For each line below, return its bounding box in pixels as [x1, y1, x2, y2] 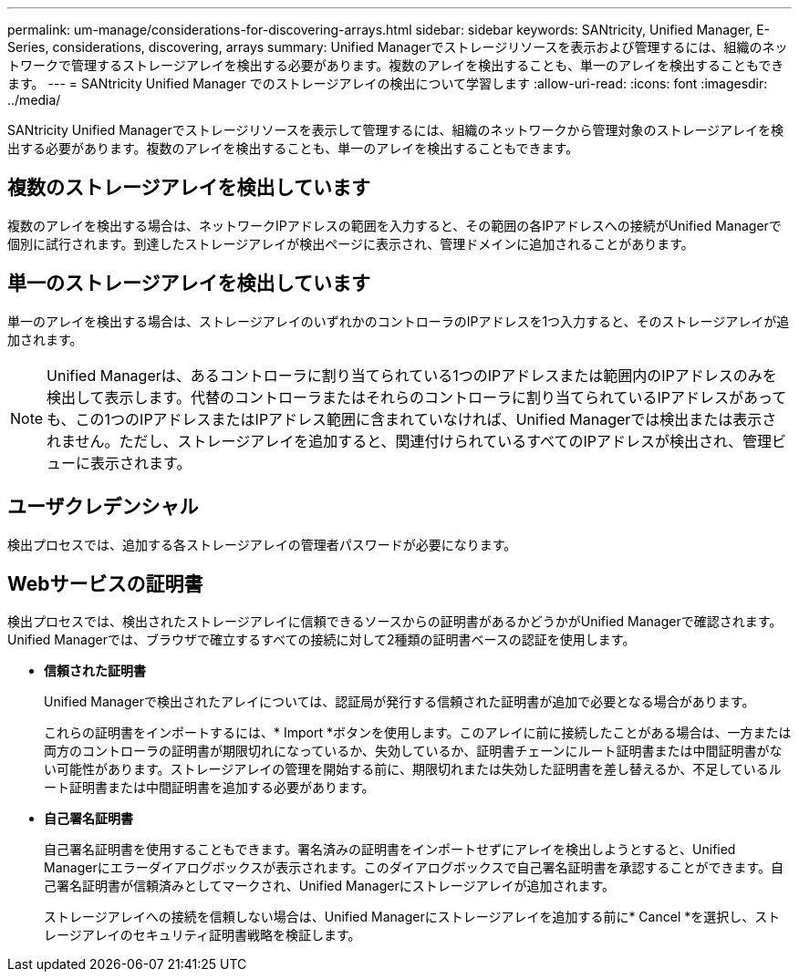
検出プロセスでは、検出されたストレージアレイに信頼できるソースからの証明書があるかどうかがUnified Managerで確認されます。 [7, 613, 783, 630]
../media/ [7, 92, 61, 108]
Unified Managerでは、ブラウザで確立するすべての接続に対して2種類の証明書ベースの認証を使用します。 [7, 632, 636, 648]
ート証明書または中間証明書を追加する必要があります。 [44, 779, 375, 796]
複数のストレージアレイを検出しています [7, 176, 370, 200]
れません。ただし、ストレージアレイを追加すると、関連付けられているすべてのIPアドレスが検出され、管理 [47, 431, 773, 450]
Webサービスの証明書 [7, 572, 203, 595]
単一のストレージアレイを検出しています [7, 272, 370, 295]
